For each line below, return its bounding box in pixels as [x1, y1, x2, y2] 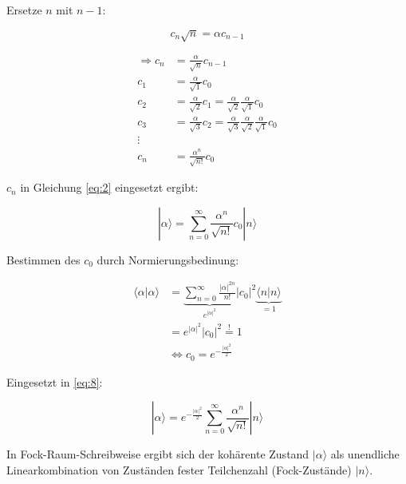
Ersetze [6, 2, 42, 18]
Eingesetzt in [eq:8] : [6, 373, 103, 390]
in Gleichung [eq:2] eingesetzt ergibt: [20, 179, 199, 196]
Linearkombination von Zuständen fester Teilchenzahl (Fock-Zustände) [6, 461, 352, 478]
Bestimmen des [6, 251, 81, 268]
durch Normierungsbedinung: [97, 251, 239, 268]
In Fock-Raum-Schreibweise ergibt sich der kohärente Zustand [6, 446, 309, 462]
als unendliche [330, 446, 400, 462]
